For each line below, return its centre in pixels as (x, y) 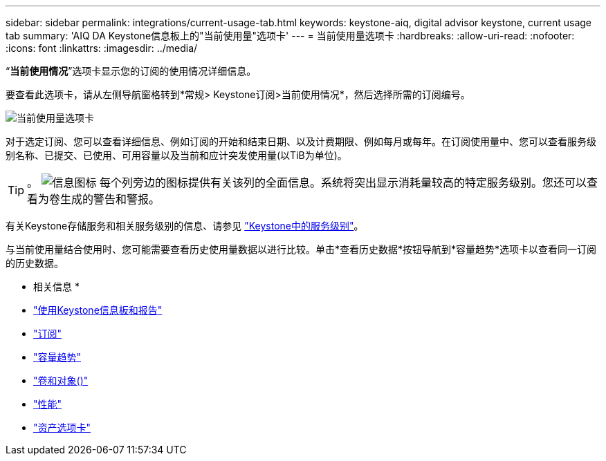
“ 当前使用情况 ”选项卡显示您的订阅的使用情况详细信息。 (131, 71)
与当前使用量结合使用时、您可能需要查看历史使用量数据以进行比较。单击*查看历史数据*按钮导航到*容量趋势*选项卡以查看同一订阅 (301, 249)
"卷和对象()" (61, 380)
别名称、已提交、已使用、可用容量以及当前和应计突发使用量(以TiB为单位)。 (176, 155)
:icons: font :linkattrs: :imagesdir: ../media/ (102, 48)
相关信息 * (56, 286)
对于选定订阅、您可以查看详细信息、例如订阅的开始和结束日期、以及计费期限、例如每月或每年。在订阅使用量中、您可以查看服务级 (301, 141)
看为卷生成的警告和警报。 (94, 199)
